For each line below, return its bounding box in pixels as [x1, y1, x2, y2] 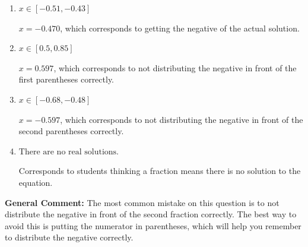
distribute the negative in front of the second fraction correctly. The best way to [5, 208, 297, 220]
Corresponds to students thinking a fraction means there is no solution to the [18, 164, 301, 177]
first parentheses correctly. [18, 73, 115, 85]
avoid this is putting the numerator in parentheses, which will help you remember [5, 219, 301, 232]
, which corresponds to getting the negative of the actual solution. [60, 21, 300, 34]
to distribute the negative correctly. [5, 231, 134, 243]
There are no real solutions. [18, 147, 119, 156]
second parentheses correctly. [18, 125, 124, 137]
